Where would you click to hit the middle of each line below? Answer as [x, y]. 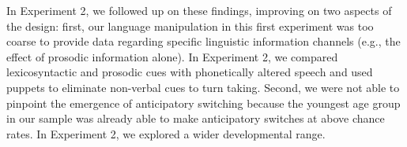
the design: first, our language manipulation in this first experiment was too [190, 26]
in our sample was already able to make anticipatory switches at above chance [196, 118]
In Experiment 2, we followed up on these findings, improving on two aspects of [199, 10]
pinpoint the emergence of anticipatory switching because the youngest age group [203, 103]
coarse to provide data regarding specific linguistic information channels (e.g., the [203, 41]
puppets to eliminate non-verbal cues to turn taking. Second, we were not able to [203, 87]
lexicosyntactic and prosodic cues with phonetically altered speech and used [190, 72]
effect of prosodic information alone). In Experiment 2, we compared [172, 56]
